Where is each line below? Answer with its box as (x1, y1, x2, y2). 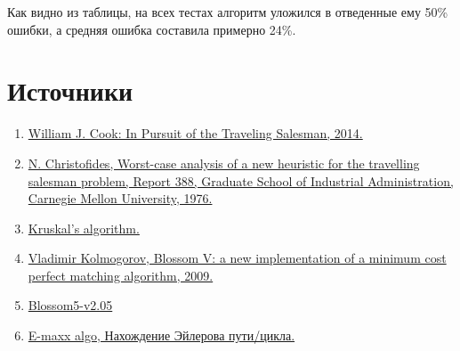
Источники (7, 72, 133, 109)
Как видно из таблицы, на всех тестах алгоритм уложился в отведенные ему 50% (7, 3, 448, 20)
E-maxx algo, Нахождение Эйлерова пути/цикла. (28, 326, 295, 345)
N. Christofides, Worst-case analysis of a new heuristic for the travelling (28, 153, 420, 172)
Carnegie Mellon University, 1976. (28, 189, 213, 208)
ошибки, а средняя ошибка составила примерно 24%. (7, 20, 296, 38)
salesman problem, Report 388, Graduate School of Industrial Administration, (28, 171, 454, 190)
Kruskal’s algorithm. (28, 218, 140, 237)
